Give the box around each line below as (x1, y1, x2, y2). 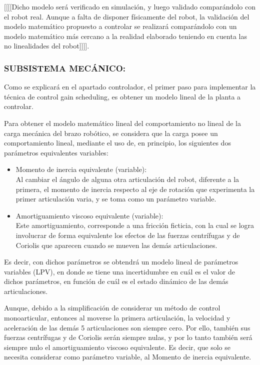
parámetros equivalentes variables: (4, 147, 108, 157)
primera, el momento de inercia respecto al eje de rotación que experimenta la (15, 183, 255, 194)
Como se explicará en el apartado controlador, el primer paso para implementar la (4, 81, 256, 92)
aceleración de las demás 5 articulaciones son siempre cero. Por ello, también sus (4, 322, 250, 332)
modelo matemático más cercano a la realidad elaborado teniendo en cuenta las (4, 30, 247, 41)
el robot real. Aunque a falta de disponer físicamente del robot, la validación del (4, 11, 249, 21)
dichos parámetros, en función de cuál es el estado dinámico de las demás (4, 276, 228, 286)
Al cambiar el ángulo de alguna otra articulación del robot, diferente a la (15, 173, 239, 184)
